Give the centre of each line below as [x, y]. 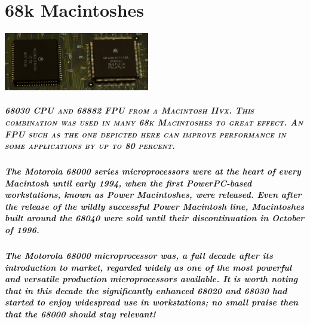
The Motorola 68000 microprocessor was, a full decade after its [139, 255]
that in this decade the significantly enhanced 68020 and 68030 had [146, 290]
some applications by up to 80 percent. [90, 146]
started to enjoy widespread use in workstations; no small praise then [152, 302]
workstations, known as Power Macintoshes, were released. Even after [153, 195]
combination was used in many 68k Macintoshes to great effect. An [154, 122]
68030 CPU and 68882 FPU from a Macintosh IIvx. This [130, 110]
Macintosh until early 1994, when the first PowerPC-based [128, 183]
